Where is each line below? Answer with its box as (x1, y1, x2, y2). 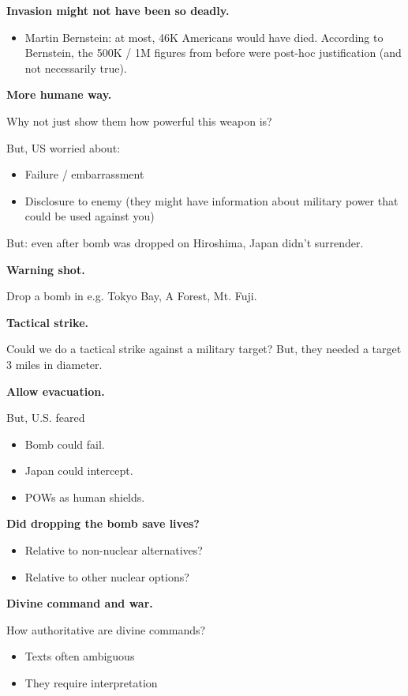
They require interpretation (24, 675, 158, 691)
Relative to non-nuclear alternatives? (24, 542, 203, 559)
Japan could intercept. (24, 462, 133, 479)
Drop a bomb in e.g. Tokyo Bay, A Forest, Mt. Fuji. (6, 288, 257, 304)
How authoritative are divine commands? (6, 621, 206, 638)
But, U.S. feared (6, 409, 85, 426)
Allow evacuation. (6, 382, 105, 399)
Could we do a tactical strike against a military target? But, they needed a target (6, 340, 402, 357)
